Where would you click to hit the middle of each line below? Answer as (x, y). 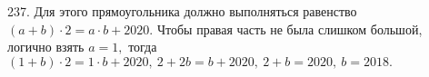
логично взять (46, 47)
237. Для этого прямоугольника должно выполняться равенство (182, 11)
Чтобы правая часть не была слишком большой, (289, 29)
